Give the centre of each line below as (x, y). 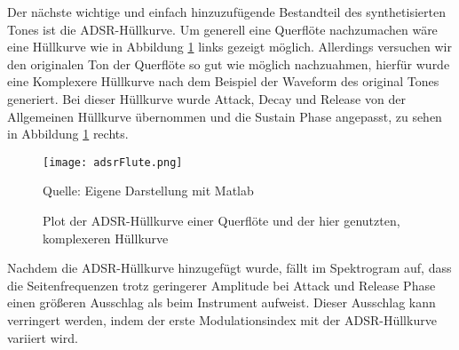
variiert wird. (43, 337)
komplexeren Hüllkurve (106, 238)
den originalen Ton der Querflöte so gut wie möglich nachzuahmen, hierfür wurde (229, 64)
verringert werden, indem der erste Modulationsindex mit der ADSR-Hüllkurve (222, 319)
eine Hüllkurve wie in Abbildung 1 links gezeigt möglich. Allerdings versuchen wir (229, 47)
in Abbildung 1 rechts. (68, 134)
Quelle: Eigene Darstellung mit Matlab (148, 191)
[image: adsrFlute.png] (113, 162)
